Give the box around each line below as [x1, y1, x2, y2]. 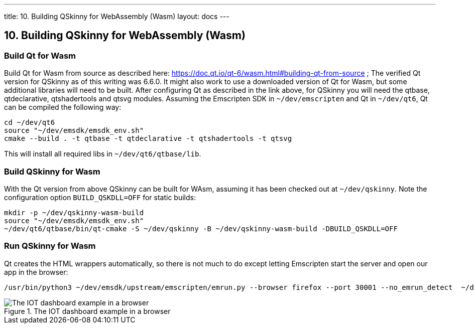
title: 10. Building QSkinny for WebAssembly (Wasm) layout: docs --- [4, 12, 229, 21]
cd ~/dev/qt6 [4, 118, 55, 127]
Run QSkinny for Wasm [4, 241, 96, 251]
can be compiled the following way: [4, 103, 122, 112]
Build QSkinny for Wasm [4, 166, 100, 177]
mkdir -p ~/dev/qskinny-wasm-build [4, 208, 144, 217]
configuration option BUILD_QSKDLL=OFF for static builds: [4, 193, 196, 202]
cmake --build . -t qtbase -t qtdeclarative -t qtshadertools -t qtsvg [4, 134, 292, 143]
